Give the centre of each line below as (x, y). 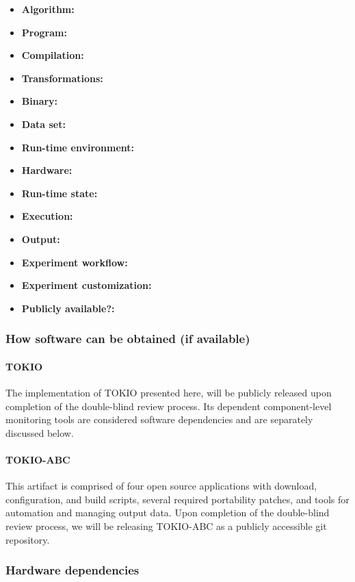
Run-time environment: (78, 147)
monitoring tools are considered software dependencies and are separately (159, 419)
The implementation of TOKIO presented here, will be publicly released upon (169, 392)
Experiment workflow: (75, 262)
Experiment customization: (87, 285)
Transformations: (62, 78)
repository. (28, 539)
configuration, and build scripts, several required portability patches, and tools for (177, 499)
